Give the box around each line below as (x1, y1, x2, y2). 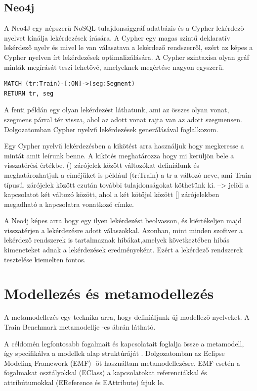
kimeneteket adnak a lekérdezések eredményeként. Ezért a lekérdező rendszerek (4, 244, 243, 255)
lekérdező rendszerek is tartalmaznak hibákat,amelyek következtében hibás (4, 235, 230, 245)
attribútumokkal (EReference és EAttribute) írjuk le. (4, 377, 165, 387)
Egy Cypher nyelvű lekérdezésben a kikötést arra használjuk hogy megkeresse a (4, 141, 244, 151)
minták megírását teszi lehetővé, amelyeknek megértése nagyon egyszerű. (4, 61, 224, 72)
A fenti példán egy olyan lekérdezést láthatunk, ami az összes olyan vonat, (4, 104, 229, 115)
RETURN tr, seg (4, 90, 54, 97)
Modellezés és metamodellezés (4, 283, 214, 303)
